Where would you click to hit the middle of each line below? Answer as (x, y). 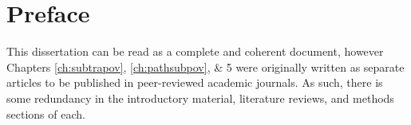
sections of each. (46, 113)
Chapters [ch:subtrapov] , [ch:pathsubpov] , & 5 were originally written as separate (205, 66)
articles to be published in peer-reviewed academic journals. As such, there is (195, 82)
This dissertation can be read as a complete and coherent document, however (195, 51)
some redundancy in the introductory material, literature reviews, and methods (200, 98)
